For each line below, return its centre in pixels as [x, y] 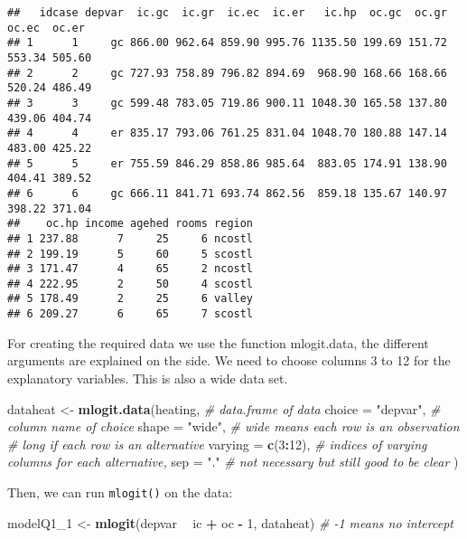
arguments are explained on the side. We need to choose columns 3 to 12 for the [229, 360]
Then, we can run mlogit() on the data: [120, 492]
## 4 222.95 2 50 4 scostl [131, 284]
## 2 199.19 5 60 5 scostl [131, 254]
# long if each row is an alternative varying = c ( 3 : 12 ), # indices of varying [217, 444]
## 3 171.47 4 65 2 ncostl [131, 269]
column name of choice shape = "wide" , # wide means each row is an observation [233, 426]
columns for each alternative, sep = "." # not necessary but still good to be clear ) [233, 462]
